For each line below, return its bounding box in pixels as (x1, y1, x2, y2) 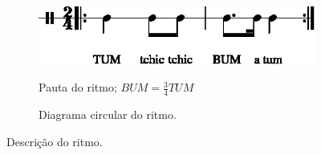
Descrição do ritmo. (6, 133, 103, 149)
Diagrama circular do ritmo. (39, 105, 177, 122)
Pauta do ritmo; (39, 79, 117, 96)
